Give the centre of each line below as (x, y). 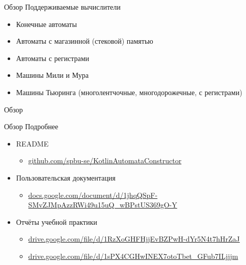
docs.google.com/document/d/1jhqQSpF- (93, 195)
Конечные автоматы (46, 24)
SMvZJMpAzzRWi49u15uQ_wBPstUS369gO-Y (103, 205)
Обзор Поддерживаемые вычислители (62, 7)
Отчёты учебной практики (57, 222)
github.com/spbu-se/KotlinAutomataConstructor (105, 160)
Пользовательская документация (66, 177)
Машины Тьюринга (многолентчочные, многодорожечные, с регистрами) (129, 92)
